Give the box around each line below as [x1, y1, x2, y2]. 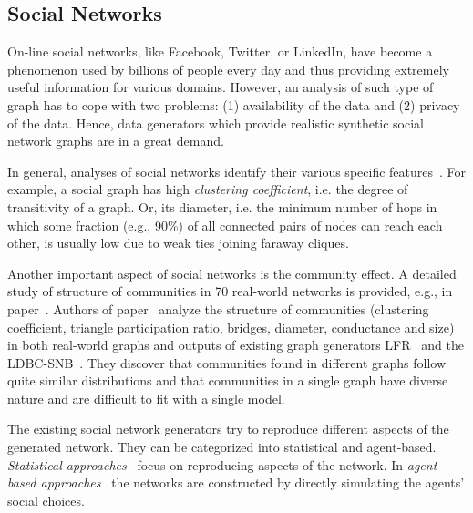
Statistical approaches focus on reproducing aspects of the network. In [7, 455, 404, 474]
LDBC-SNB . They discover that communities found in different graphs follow [7, 353, 447, 372]
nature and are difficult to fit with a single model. [7, 388, 285, 407]
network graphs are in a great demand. [7, 131, 224, 150]
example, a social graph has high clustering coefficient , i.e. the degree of [7, 180, 408, 199]
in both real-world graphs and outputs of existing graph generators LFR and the [7, 335, 464, 354]
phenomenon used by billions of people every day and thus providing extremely [7, 59, 449, 78]
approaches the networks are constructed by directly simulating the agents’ [40, 473, 465, 492]
